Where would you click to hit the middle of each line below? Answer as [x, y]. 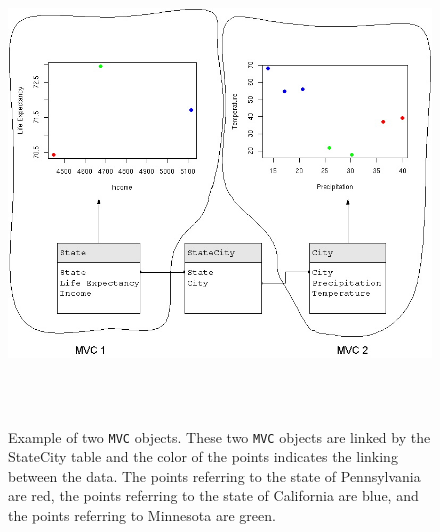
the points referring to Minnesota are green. [142, 515]
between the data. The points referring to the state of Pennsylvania [214, 475]
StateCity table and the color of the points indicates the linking [203, 456]
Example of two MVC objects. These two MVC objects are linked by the [219, 436]
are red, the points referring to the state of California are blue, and [213, 495]
